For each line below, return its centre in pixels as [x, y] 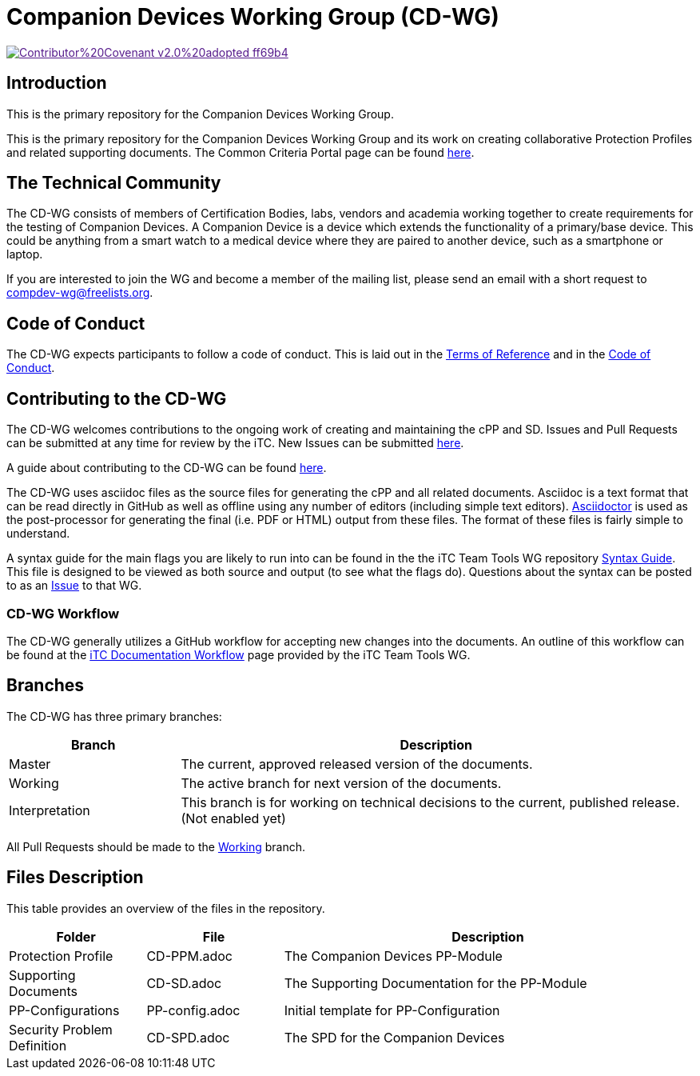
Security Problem [61, 1029]
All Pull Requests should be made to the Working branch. [156, 846]
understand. [38, 534]
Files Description [75, 878]
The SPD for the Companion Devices [394, 1037]
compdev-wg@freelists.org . [80, 293]
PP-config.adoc [193, 1010]
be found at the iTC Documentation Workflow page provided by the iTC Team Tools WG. [239, 654]
